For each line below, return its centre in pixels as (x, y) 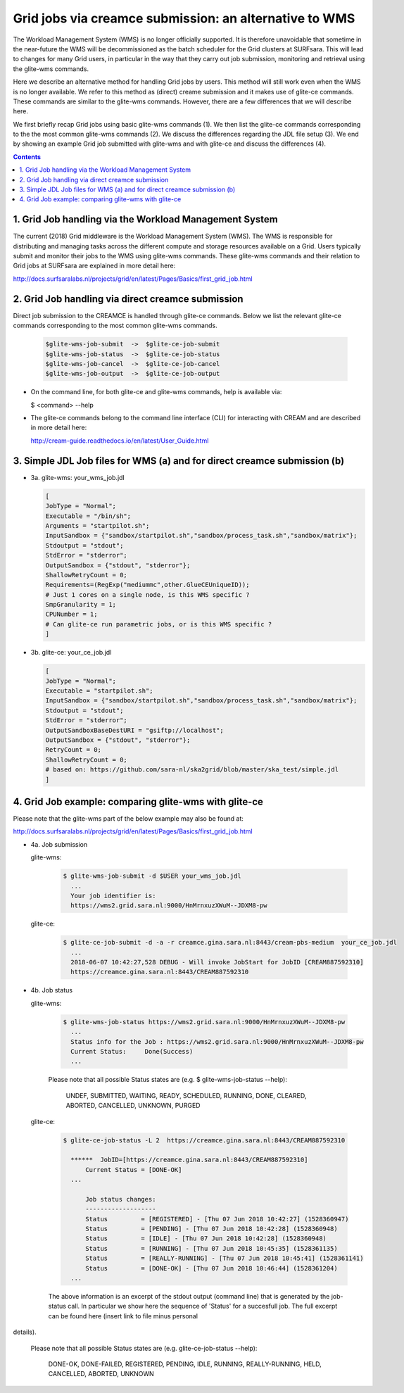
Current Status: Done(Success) (132, 1051)
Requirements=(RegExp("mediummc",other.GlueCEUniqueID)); (147, 585)
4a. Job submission (59, 844)
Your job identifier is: (113, 895)
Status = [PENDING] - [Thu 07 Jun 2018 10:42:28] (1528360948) (212, 1229)
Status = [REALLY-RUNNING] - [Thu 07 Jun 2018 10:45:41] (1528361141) (225, 1259)
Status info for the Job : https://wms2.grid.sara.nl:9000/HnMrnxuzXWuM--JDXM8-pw (217, 1041)
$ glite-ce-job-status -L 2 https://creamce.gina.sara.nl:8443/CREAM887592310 (204, 1140)
